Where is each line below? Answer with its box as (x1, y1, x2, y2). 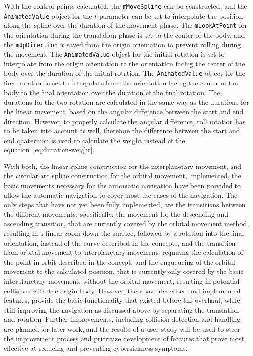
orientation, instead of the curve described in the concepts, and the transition (4, 237, 236, 248)
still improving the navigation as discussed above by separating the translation (4, 304, 239, 314)
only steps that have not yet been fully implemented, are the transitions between (4, 199, 246, 209)
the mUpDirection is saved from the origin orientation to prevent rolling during (4, 39, 241, 49)
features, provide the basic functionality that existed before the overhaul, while (4, 295, 240, 305)
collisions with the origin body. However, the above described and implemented (4, 285, 241, 295)
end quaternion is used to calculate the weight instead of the (4, 135, 185, 145)
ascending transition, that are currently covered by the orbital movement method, (4, 218, 249, 229)
